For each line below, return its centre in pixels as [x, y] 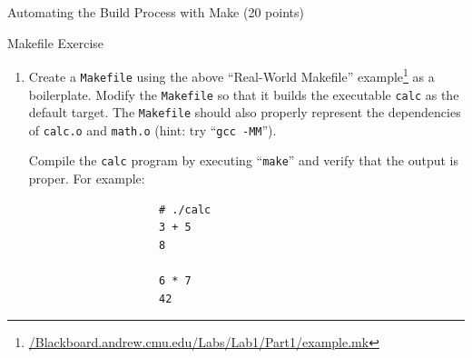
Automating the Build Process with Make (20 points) [156, 12]
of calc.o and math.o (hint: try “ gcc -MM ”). [152, 129]
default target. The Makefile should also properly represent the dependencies [245, 112]
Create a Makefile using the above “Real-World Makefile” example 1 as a [231, 75]
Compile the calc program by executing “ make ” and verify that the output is [244, 160]
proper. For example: [87, 179]
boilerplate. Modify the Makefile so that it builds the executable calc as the [244, 94]
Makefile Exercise [56, 42]
